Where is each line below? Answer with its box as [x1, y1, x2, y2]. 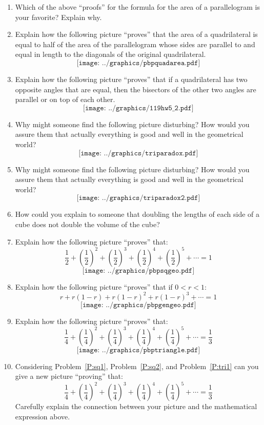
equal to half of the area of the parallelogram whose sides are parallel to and [15, 38, 255, 49]
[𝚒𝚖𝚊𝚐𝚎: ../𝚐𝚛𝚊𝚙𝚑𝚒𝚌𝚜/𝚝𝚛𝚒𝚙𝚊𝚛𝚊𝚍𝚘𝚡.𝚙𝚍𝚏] [78, 149, 198, 157]
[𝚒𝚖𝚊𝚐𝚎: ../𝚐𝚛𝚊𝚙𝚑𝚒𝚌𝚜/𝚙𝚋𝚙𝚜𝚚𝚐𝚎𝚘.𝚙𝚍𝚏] [82, 267, 195, 274]
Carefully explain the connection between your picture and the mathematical [15, 401, 257, 412]
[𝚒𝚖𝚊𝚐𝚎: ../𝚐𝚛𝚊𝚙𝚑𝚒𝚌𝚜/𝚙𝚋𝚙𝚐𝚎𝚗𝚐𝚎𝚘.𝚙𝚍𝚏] [80, 301, 196, 309]
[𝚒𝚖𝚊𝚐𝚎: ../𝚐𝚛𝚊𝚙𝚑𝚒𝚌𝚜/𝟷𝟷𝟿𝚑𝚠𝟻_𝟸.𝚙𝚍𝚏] [83, 104, 194, 112]
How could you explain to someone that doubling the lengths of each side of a [15, 209, 260, 219]
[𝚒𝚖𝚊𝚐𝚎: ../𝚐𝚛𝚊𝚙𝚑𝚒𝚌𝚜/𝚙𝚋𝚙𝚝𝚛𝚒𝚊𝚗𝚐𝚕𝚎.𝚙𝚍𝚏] [76, 346, 200, 354]
